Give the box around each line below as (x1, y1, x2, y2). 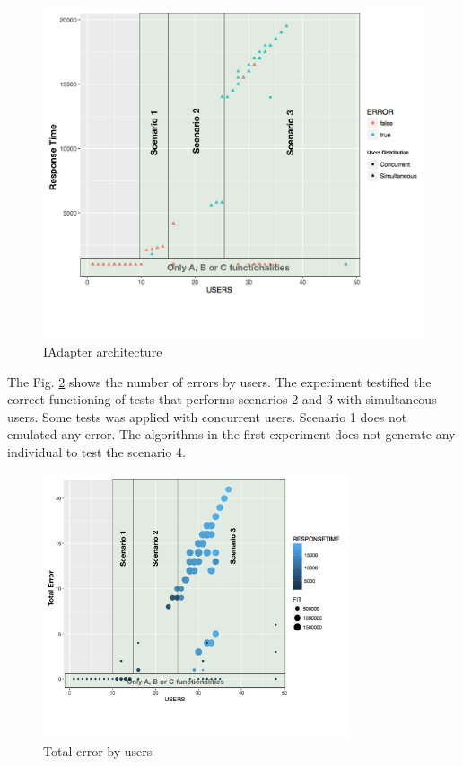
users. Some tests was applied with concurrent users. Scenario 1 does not (7, 407, 407, 426)
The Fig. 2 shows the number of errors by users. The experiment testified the (7, 372, 432, 391)
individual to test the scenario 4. (7, 443, 186, 461)
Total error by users (43, 741, 153, 760)
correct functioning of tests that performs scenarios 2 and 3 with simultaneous (7, 390, 437, 409)
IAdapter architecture (43, 342, 162, 361)
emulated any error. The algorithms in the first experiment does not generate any (7, 425, 456, 444)
